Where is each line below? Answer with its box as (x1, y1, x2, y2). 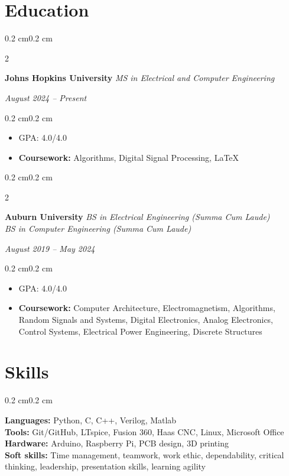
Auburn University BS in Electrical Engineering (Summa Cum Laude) (5, 211, 270, 223)
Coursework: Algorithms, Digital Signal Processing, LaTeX (18, 151, 239, 163)
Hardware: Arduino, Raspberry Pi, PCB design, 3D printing (5, 437, 229, 449)
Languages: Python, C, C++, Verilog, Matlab (5, 413, 177, 426)
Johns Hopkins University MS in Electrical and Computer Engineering (5, 72, 275, 84)
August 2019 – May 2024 (5, 242, 95, 254)
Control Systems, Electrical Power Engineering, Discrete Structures (18, 325, 262, 337)
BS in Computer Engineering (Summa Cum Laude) (5, 222, 191, 235)
